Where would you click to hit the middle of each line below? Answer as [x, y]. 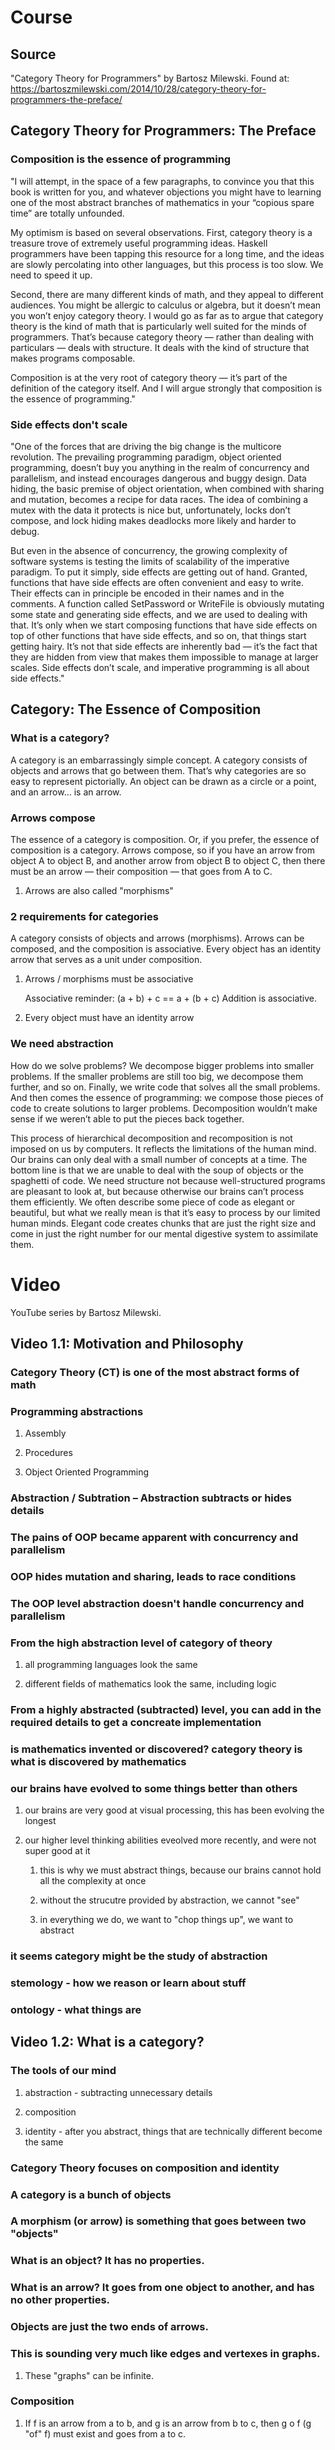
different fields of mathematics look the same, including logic [150, 1684]
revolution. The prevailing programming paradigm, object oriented [146, 457]
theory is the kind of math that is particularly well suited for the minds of [158, 326]
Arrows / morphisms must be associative [109, 979]
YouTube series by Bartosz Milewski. [86, 1312]
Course [41, 17]
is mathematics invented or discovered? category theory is [156, 1749]
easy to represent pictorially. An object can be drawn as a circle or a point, [163, 781]
